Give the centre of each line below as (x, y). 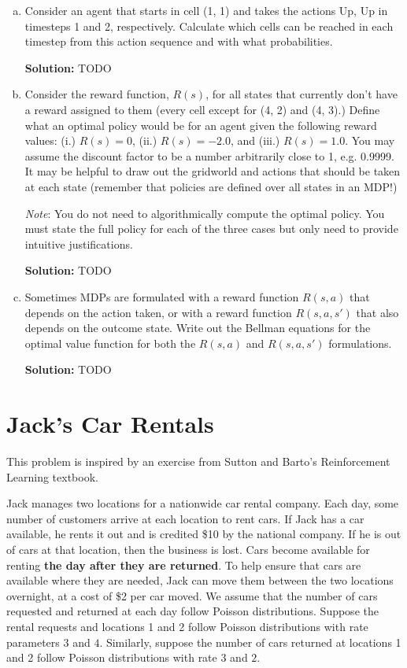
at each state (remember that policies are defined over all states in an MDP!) (211, 186)
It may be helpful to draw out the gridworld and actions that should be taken (213, 171)
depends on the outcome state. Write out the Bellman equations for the (198, 328)
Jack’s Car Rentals (110, 424)
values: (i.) (50, 140)
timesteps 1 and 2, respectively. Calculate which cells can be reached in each (209, 26)
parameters (33, 642)
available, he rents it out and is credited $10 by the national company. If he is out (204, 534)
